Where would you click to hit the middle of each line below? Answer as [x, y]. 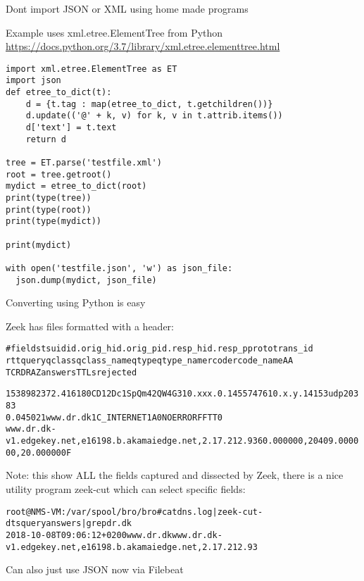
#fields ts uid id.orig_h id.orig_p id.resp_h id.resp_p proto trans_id [159, 349]
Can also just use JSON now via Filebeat [95, 569]
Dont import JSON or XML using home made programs [127, 8]
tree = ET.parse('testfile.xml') [84, 163]
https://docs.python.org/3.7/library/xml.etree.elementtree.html [143, 46]
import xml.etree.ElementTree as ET [92, 69]
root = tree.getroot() [59, 174]
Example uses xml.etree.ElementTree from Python [114, 32]
